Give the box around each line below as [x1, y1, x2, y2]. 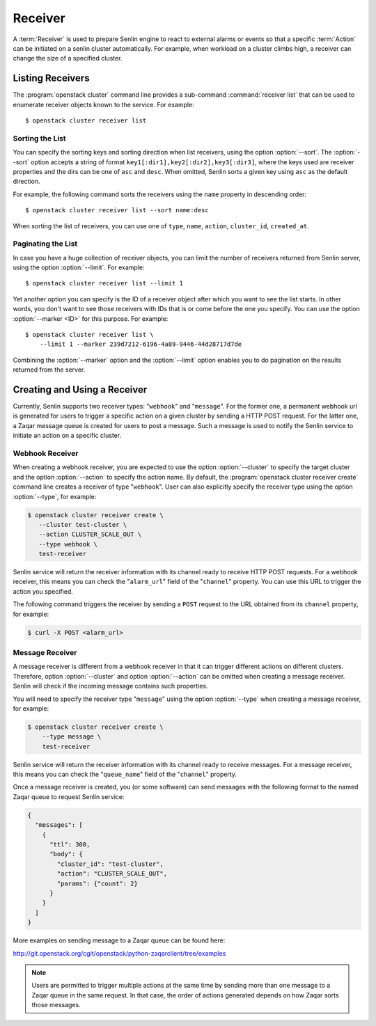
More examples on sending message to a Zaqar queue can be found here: [13, 936, 226, 945]
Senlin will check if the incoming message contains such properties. [13, 682, 208, 690]
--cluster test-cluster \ [38, 521, 127, 528]
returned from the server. [13, 365, 86, 374]
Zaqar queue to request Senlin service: [13, 792, 125, 800]
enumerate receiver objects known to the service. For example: [13, 100, 194, 109]
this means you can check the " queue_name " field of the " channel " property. [13, 770, 237, 779]
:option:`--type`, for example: [13, 492, 97, 500]
